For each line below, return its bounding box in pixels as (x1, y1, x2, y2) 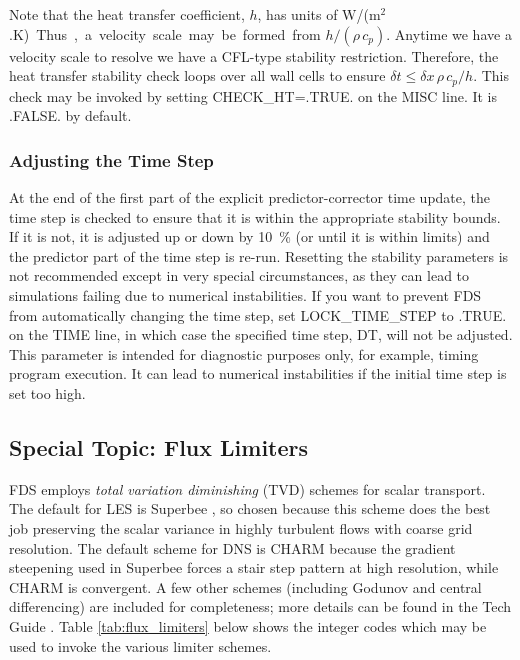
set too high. (9, 382, 86, 403)
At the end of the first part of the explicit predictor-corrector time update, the (9, 187, 491, 208)
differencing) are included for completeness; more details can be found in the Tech (9, 596, 512, 617)
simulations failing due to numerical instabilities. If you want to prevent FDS (9, 285, 482, 306)
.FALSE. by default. (9, 105, 132, 126)
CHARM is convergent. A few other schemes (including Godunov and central (9, 576, 482, 597)
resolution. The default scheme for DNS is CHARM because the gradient (9, 537, 456, 558)
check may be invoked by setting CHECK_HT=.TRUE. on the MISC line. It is (9, 85, 498, 106)
